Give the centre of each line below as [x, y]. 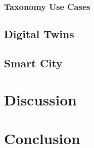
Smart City [33, 63]
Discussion [40, 99]
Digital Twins [39, 34]
